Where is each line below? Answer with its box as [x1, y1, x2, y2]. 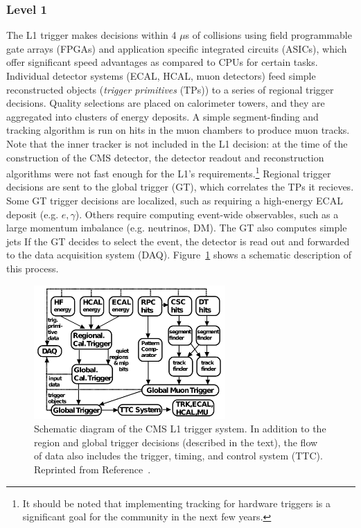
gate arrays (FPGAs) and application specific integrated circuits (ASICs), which [6, 41, 347, 55]
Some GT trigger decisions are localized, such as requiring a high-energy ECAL [6, 193, 343, 207]
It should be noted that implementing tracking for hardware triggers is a [22, 495, 331, 510]
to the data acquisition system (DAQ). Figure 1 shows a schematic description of [6, 247, 351, 262]
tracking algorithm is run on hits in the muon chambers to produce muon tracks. [6, 123, 350, 137]
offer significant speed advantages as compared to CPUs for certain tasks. [6, 55, 318, 69]
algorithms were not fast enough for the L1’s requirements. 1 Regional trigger [6, 164, 331, 180]
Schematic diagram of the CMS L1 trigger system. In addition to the [34, 421, 326, 436]
